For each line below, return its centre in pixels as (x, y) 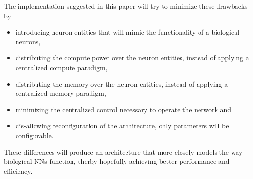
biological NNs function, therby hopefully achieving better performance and (117, 161)
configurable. (34, 135)
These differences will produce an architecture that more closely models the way (123, 152)
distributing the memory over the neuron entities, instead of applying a (122, 83)
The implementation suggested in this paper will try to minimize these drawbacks (126, 6)
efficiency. (18, 170)
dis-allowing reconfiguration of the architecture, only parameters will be (122, 126)
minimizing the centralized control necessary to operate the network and (123, 109)
